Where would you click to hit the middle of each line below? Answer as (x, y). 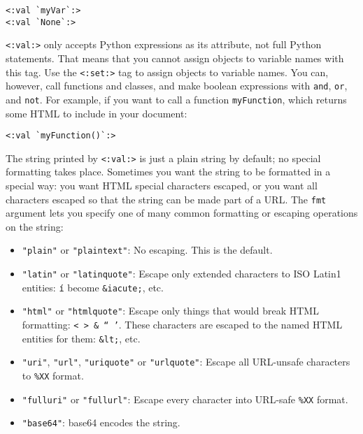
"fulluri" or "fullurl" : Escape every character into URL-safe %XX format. (185, 399)
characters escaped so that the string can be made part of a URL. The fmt (166, 199)
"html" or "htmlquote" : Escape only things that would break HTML (170, 311)
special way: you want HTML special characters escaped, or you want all (162, 186)
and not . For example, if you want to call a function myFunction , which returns (176, 99)
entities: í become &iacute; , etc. (93, 287)
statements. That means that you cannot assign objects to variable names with (175, 58)
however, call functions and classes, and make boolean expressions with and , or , (177, 86)
